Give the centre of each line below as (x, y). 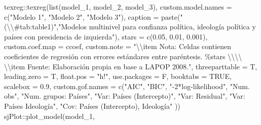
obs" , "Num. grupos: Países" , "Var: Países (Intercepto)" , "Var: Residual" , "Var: (125, 96)
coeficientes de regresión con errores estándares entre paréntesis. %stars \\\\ (123, 56)
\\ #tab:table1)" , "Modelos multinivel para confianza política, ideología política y (131, 27)
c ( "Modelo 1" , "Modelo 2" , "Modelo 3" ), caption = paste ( (92, 16)
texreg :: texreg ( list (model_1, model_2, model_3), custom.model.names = (118, 7)
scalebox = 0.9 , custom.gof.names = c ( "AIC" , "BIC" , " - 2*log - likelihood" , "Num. (127, 86)
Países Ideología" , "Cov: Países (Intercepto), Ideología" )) (92, 106)
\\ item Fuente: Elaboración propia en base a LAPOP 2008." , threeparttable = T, (131, 66)
